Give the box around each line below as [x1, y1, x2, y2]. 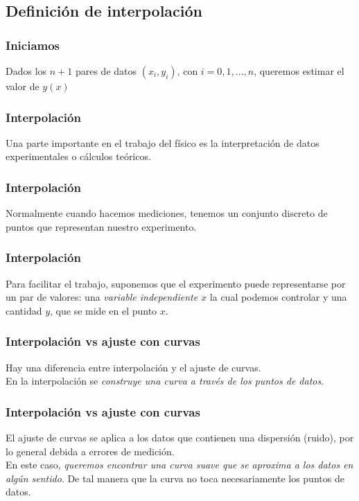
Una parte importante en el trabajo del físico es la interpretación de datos [6, 135, 319, 150]
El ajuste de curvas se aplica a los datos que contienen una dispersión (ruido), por [6, 430, 354, 445]
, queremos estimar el [254, 64, 344, 78]
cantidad [6, 303, 42, 317]
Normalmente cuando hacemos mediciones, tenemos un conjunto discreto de [6, 206, 328, 220]
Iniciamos [6, 36, 60, 53]
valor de [6, 79, 40, 93]
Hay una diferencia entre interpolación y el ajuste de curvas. [6, 360, 261, 374]
